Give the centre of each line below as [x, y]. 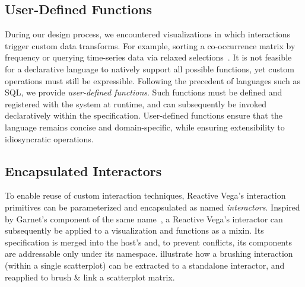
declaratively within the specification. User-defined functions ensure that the [144, 115]
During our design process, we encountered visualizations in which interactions [148, 34]
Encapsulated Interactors [83, 170]
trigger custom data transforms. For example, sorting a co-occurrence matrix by [150, 45]
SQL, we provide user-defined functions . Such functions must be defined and [144, 92]
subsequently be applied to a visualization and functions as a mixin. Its [134, 230]
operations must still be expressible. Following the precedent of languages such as [152, 80]
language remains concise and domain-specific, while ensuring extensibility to [145, 127]
